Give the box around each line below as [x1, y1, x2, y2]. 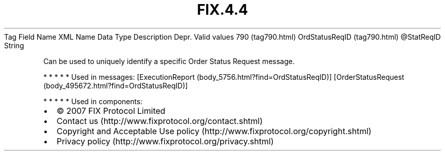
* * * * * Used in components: [43, 97, 143, 106]
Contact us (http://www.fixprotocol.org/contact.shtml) [56, 115, 263, 126]
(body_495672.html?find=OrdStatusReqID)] [43, 81, 188, 90]
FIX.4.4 [197, 1, 248, 18]
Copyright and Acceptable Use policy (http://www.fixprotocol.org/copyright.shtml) [56, 126, 372, 136]
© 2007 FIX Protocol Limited [56, 105, 166, 116]
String [4, 41, 24, 50]
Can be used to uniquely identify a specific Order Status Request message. [43, 56, 295, 66]
